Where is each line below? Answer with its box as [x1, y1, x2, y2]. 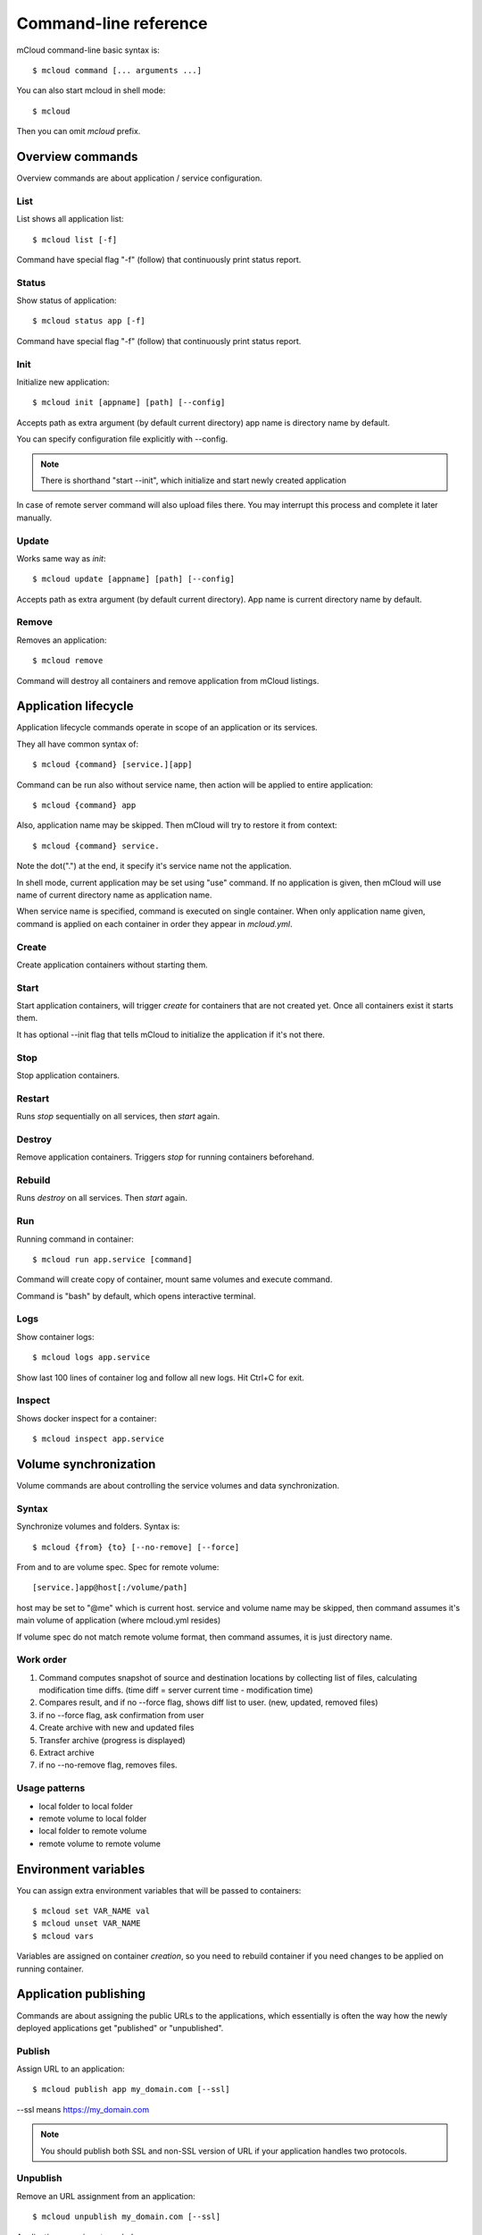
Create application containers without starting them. [16, 959, 209, 970]
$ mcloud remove [32, 655, 104, 666]
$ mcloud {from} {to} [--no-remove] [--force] [32, 1542, 240, 1552]
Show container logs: [16, 1331, 95, 1342]
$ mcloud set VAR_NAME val [32, 1906, 151, 1917]
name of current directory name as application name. [16, 890, 212, 900]
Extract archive [38, 1748, 95, 1758]
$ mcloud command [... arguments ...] [32, 65, 203, 75]
